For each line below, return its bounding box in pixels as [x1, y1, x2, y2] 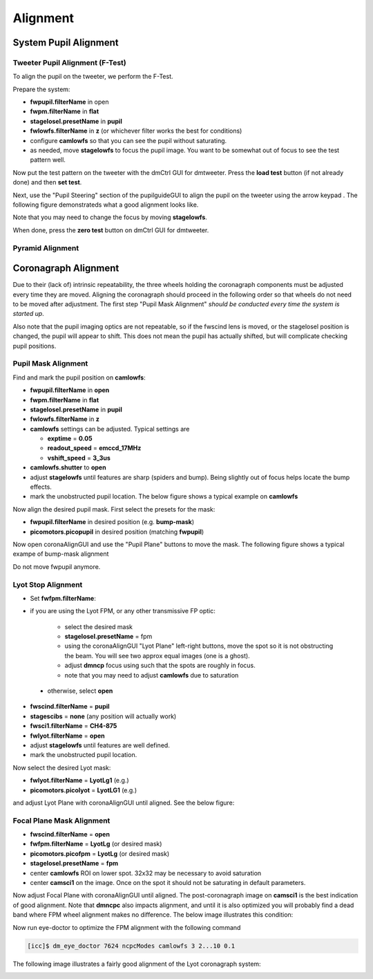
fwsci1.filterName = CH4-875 [30, 722, 117, 730]
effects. [30, 483, 52, 491]
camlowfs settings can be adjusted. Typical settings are [30, 425, 190, 433]
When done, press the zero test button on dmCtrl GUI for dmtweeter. [12, 225, 209, 234]
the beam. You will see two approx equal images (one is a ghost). [64, 651, 250, 660]
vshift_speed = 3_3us [47, 454, 111, 462]
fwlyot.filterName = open [30, 731, 105, 740]
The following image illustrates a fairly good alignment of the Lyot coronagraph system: [12, 960, 262, 968]
